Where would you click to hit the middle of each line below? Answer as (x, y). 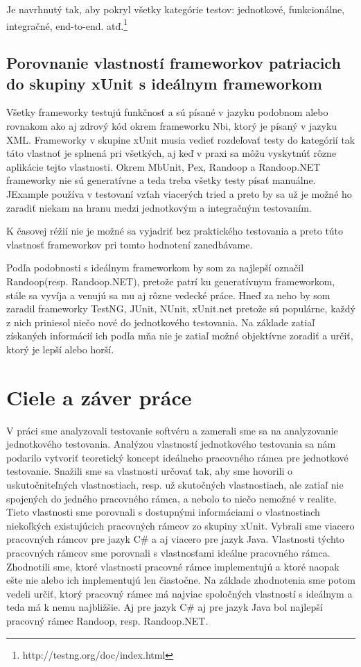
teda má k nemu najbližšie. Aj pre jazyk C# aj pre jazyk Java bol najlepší (165, 607)
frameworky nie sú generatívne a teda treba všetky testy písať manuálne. (161, 180)
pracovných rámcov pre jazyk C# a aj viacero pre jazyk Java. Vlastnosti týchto (175, 539)
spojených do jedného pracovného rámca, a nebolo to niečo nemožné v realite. (171, 498)
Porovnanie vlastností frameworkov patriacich (174, 63)
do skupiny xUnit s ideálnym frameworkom (164, 83)
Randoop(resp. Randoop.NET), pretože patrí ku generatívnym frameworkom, (171, 281)
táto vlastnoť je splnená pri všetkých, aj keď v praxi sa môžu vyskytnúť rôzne (171, 153)
